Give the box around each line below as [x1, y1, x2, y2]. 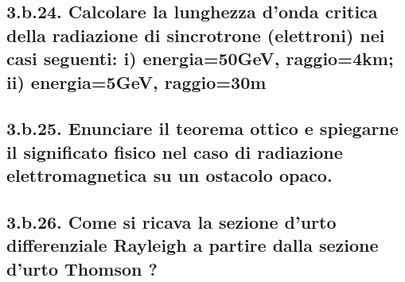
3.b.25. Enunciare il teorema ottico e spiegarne [6, 116, 399, 141]
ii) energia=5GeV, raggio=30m [6, 69, 267, 94]
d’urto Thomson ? [6, 256, 158, 280]
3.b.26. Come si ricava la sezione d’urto [6, 209, 337, 234]
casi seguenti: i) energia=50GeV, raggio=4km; [6, 46, 394, 71]
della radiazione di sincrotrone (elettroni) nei [6, 22, 385, 47]
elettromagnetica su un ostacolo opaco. [6, 163, 333, 187]
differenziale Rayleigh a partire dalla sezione [6, 233, 379, 257]
